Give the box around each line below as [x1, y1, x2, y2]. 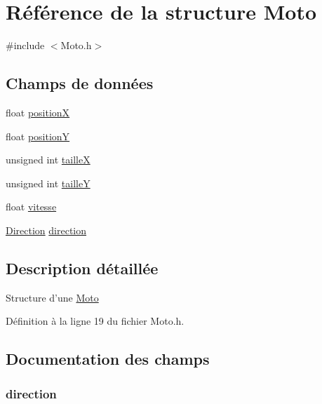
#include [6, 38, 45, 53]
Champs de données [6, 72, 154, 94]
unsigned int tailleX [6, 152, 90, 167]
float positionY [6, 128, 70, 143]
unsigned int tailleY [6, 175, 90, 190]
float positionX [6, 105, 70, 119]
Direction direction [6, 222, 87, 237]
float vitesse [6, 199, 57, 214]
